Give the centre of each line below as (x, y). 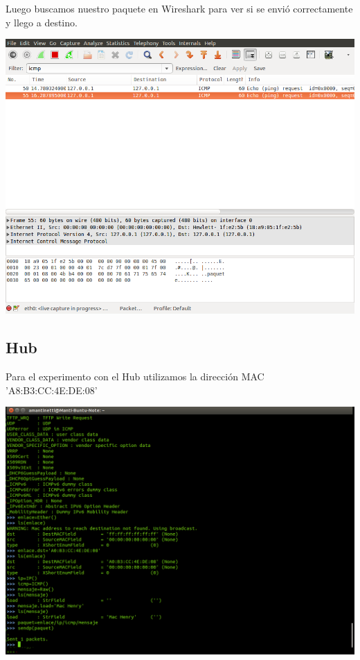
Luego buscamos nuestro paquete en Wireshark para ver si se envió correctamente (179, 8)
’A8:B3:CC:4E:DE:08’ (52, 390)
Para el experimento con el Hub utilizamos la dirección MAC (135, 376)
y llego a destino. (42, 22)
